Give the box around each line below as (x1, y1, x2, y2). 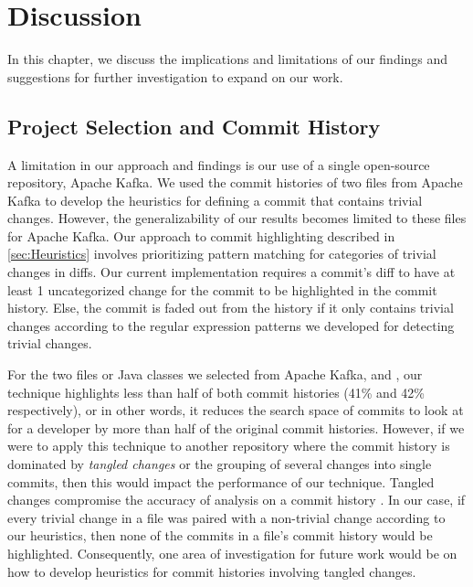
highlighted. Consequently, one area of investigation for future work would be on (7, 543, 457, 562)
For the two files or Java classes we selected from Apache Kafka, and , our (7, 365, 423, 384)
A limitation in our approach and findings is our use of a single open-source (7, 155, 430, 174)
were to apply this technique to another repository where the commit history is (7, 436, 450, 455)
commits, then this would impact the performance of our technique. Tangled (7, 472, 435, 491)
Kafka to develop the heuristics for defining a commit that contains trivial (7, 190, 423, 209)
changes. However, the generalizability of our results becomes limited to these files (7, 208, 467, 228)
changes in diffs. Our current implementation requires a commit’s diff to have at (7, 262, 456, 282)
